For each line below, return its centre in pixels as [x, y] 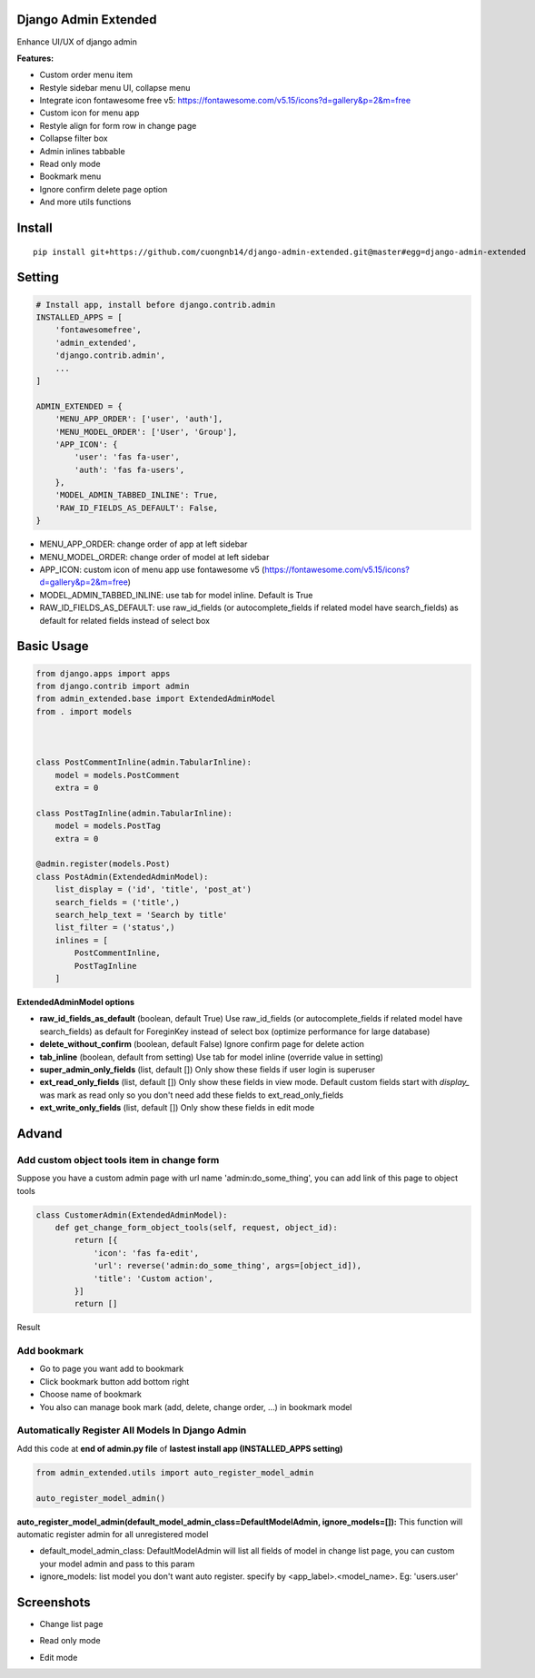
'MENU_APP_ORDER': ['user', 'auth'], [139, 419]
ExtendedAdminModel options [76, 1002]
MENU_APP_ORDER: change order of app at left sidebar [144, 544]
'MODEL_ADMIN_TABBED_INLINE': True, [136, 495]
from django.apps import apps [103, 673]
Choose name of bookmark [91, 1395]
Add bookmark [50, 1351]
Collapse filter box [74, 138]
